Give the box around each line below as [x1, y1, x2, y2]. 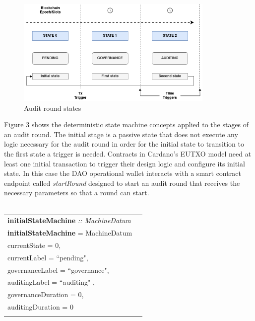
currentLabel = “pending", [7, 252, 88, 262]
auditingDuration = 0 [7, 302, 73, 312]
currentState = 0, [7, 240, 61, 250]
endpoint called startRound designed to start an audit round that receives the [4, 177, 240, 188]
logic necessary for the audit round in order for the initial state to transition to [4, 139, 245, 149]
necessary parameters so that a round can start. [4, 187, 149, 198]
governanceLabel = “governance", [7, 264, 109, 275]
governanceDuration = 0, [7, 289, 84, 300]
